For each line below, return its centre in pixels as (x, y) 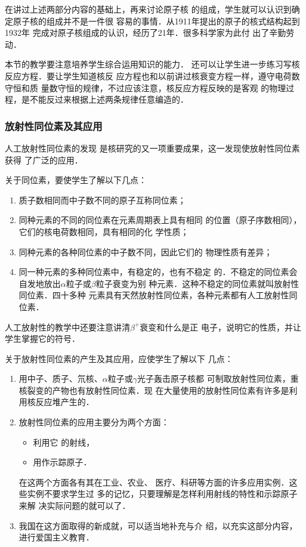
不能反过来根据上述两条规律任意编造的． (109, 99)
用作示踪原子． (62, 462)
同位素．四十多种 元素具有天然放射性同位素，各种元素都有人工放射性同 (158, 295)
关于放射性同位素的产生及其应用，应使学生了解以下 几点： (119, 358)
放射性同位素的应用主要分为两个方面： (94, 422)
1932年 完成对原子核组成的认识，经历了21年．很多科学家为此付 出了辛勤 (146, 33)
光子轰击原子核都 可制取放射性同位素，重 (218, 378)
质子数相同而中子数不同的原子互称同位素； (102, 200)
